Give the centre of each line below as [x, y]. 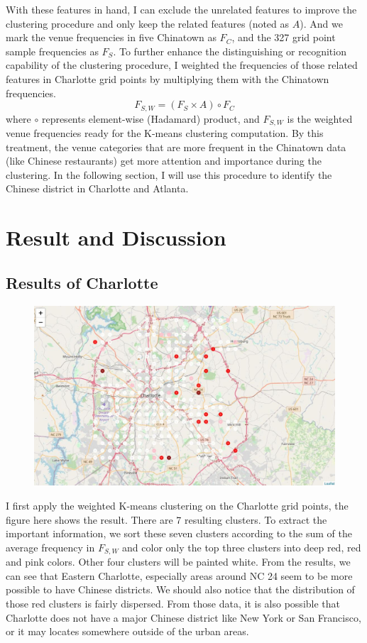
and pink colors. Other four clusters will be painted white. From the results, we [178, 562]
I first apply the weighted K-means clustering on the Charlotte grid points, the [177, 506]
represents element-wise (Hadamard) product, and [150, 118]
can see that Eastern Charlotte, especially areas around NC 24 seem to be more [179, 575]
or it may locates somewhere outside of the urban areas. [127, 631]
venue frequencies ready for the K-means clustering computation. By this [165, 133]
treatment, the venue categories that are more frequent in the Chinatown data [176, 147]
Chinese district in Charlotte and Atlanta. [97, 188]
